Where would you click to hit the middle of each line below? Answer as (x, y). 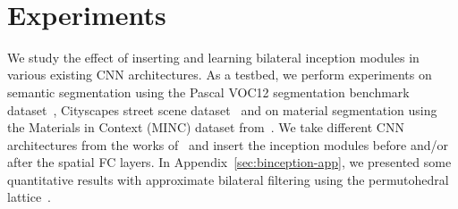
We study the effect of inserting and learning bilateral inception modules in (213, 57)
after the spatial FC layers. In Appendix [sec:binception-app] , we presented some (229, 162)
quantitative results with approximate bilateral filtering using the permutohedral (228, 179)
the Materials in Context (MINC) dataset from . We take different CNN (206, 127)
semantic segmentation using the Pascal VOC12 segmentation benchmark (208, 92)
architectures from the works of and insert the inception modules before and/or (228, 144)
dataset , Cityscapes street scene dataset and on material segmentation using (222, 109)
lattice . (30, 197)
